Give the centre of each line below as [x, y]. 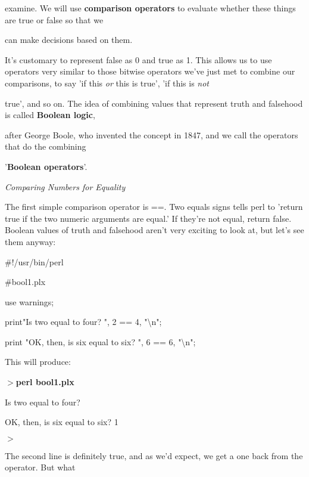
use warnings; [29, 301]
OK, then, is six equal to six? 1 [62, 422]
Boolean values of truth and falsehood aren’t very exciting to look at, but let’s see [154, 230]
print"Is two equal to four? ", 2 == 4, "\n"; [83, 322]
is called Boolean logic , [50, 115]
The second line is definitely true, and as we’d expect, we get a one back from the [154, 455]
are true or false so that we [54, 19]
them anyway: [30, 241]
